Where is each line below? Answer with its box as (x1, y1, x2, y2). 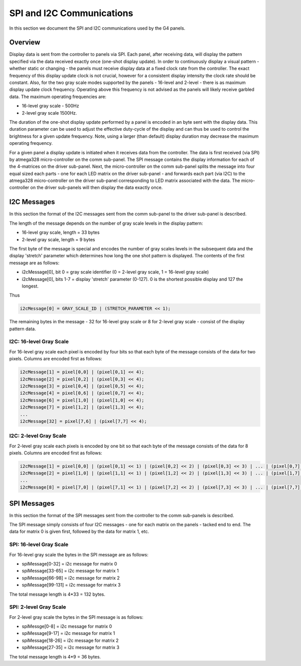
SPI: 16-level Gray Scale (9, 541, 69, 548)
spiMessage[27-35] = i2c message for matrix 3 (22, 644, 120, 650)
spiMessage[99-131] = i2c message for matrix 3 (22, 582, 121, 588)
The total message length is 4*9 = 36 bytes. (9, 653, 101, 659)
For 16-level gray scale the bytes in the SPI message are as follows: (9, 551, 149, 557)
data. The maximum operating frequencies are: (9, 93, 106, 100)
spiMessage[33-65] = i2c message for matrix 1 (22, 568, 119, 574)
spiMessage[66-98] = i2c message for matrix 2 (22, 575, 120, 581)
